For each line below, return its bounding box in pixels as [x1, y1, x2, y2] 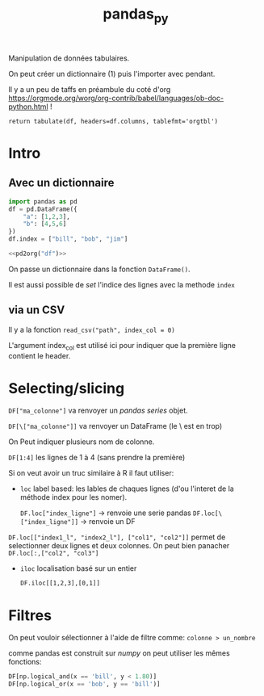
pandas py [103, 5, 169, 26]
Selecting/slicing [8, 379, 125, 397]
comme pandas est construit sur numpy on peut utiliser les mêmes [8, 648, 230, 658]
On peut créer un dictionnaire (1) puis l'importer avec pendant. [8, 69, 216, 78]
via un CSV [8, 304, 65, 317]
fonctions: [8, 657, 42, 667]
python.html [8, 102, 48, 111]
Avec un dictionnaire [8, 176, 115, 190]
